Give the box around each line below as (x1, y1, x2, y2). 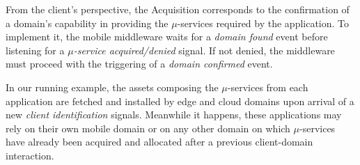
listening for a (6, 42, 65, 57)
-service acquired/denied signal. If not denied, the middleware (73, 42, 335, 57)
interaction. (6, 148, 54, 162)
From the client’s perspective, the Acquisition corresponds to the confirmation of (6, 2, 350, 16)
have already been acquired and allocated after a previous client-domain (6, 134, 313, 149)
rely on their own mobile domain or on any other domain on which (6, 120, 290, 135)
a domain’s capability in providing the (6, 15, 169, 30)
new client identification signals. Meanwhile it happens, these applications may (6, 107, 342, 122)
